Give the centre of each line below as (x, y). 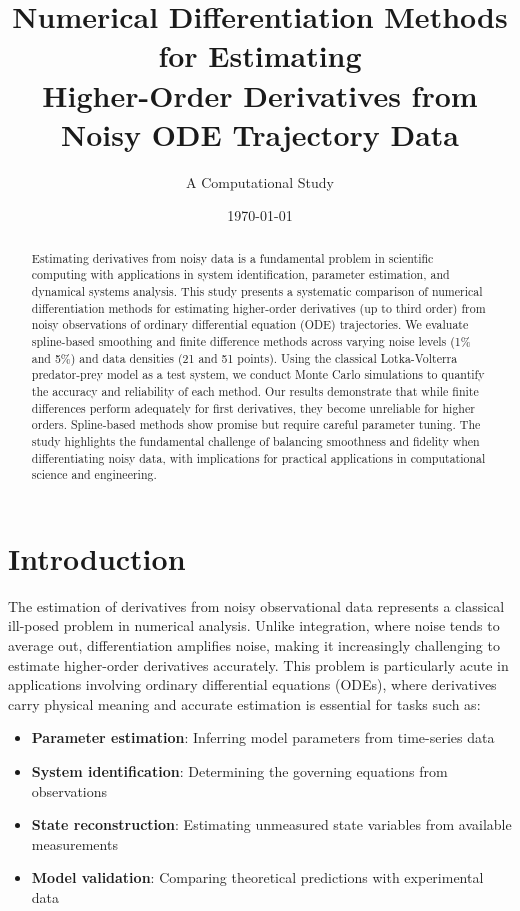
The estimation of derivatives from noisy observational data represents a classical (256, 605)
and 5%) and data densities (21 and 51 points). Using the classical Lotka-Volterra (244, 357)
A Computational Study (260, 181)
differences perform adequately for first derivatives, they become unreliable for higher (253, 407)
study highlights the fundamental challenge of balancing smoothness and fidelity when (255, 440)
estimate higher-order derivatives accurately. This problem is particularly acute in (258, 664)
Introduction (97, 557)
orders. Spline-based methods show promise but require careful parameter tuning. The (256, 424)
